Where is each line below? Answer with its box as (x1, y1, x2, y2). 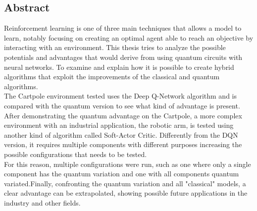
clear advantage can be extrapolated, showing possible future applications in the (4, 188, 248, 198)
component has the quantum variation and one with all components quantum (4, 168, 239, 179)
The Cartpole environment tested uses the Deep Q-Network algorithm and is (4, 91, 237, 101)
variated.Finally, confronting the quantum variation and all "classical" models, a (4, 178, 246, 188)
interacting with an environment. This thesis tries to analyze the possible (4, 42, 226, 53)
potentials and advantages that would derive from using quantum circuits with (4, 52, 243, 62)
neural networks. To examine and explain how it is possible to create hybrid (4, 61, 234, 72)
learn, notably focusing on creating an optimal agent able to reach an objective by (4, 32, 254, 43)
